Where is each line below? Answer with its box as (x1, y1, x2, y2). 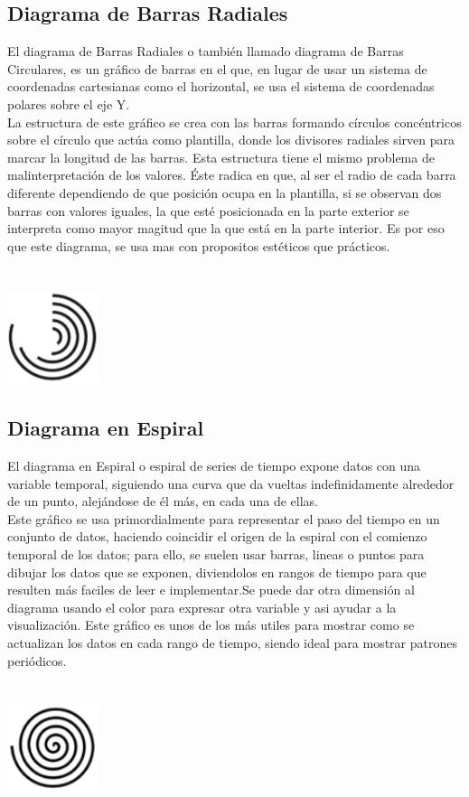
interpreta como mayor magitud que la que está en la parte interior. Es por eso (7, 219, 445, 238)
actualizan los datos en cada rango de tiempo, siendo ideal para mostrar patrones (7, 633, 457, 652)
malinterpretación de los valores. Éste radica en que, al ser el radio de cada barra (7, 165, 456, 184)
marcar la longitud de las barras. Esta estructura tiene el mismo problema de (7, 147, 435, 166)
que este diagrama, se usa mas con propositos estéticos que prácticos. (7, 236, 390, 255)
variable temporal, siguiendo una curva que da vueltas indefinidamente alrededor (7, 474, 455, 492)
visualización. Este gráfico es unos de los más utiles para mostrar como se (7, 615, 415, 634)
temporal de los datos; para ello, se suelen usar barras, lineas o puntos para (7, 545, 425, 564)
